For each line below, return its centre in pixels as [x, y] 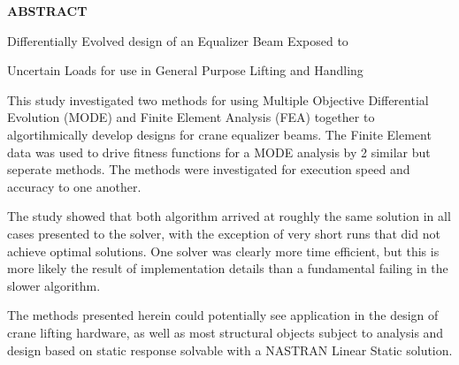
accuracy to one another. [74, 186]
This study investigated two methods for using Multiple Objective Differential [218, 99]
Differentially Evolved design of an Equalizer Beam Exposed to [178, 40]
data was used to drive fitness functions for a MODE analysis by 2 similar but [219, 152]
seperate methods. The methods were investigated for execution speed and [209, 169]
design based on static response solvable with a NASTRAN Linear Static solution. [230, 350]
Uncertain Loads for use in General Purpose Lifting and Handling [185, 70]
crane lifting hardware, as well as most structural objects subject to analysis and [226, 332]
